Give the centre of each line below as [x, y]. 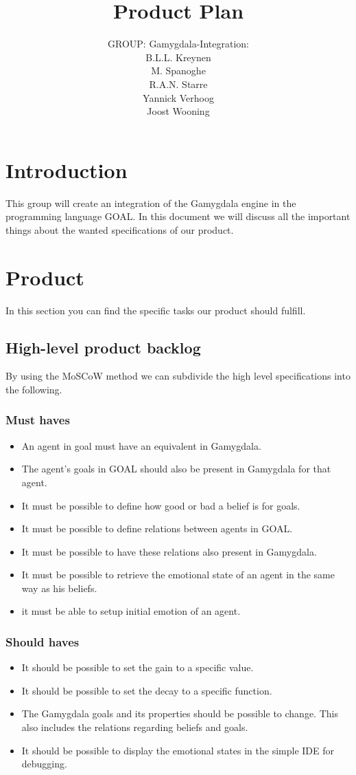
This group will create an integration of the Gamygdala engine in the [151, 203]
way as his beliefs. [59, 588]
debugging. [44, 764]
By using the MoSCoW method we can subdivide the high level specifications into [178, 376]
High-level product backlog [103, 347]
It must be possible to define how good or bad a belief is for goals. [161, 505]
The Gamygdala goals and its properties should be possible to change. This [180, 713]
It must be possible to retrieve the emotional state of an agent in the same [178, 575]
